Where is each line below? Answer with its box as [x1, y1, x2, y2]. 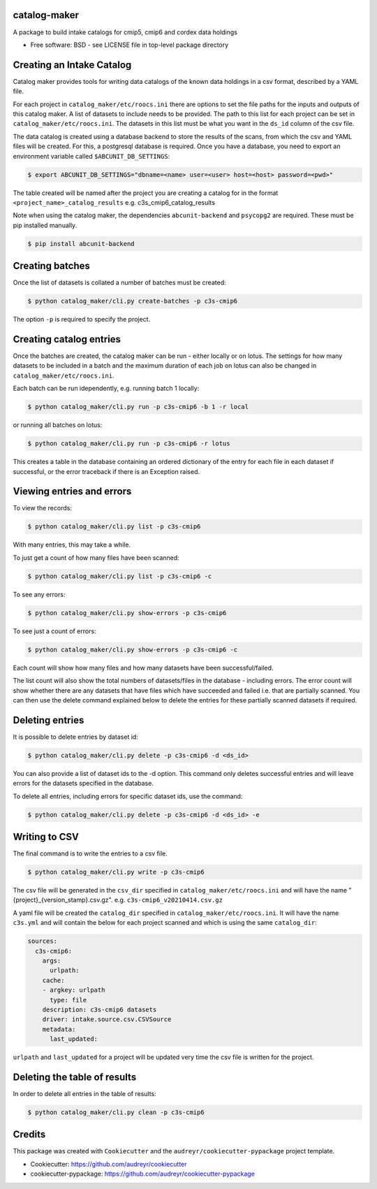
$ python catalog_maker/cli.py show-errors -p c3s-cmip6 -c [27, 645, 238, 654]
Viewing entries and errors [13, 486, 132, 498]
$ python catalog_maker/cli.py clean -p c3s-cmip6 [27, 1108, 205, 1116]
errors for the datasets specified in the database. [13, 779, 154, 788]
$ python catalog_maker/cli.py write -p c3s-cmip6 [27, 868, 205, 877]
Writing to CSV [13, 830, 80, 842]
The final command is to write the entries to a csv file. [13, 849, 168, 858]
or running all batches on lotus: [13, 421, 103, 429]
